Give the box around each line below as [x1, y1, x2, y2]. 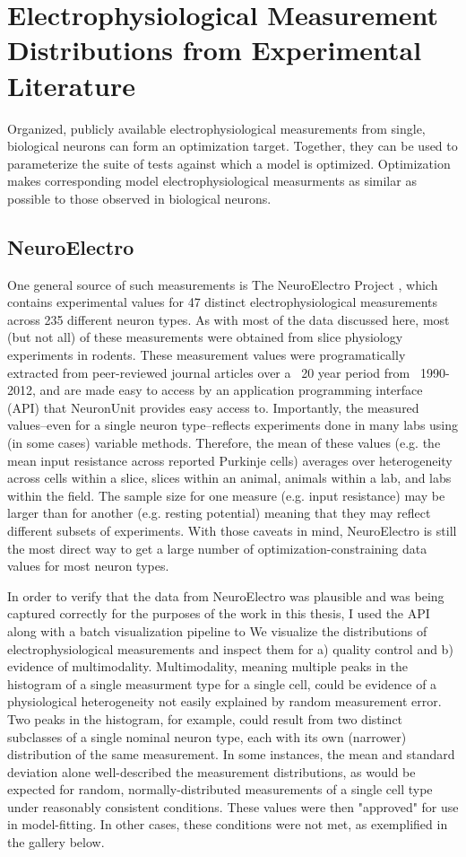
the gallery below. [7, 833, 105, 852]
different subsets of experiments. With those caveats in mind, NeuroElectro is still [7, 520, 457, 539]
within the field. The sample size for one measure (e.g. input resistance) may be [7, 485, 445, 504]
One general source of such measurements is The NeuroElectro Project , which [7, 275, 438, 293]
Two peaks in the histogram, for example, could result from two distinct [7, 709, 403, 728]
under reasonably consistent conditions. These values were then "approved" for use [7, 797, 459, 816]
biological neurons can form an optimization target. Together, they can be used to [7, 136, 458, 155]
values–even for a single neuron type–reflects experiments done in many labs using [7, 415, 459, 434]
